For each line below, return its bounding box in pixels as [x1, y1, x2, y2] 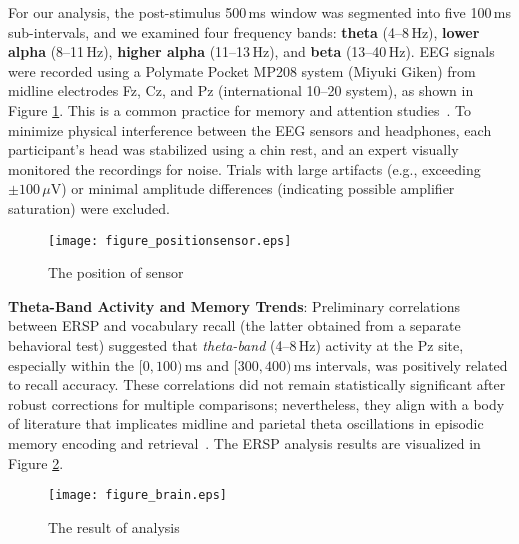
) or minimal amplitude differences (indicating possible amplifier [61, 178, 455, 199]
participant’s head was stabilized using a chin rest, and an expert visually [8, 139, 459, 160]
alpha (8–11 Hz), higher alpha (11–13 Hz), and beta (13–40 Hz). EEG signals [8, 41, 495, 62]
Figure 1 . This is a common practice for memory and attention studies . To [8, 99, 472, 120]
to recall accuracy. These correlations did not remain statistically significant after [8, 374, 506, 395]
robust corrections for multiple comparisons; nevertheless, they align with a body [8, 393, 505, 414]
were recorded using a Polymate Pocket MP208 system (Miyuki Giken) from [8, 60, 476, 81]
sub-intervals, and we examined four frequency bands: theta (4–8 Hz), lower [8, 21, 480, 42]
